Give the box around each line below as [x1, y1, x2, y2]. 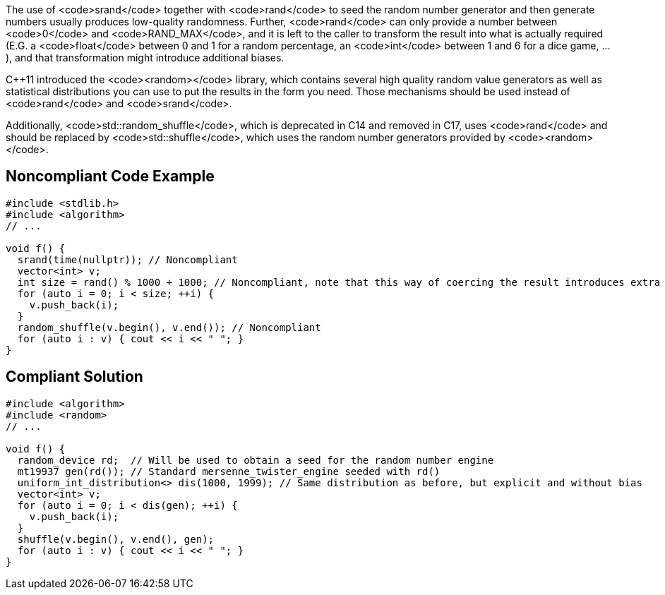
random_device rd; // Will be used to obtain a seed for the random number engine [17, 454, 494, 466]
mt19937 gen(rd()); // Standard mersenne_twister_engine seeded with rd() [17, 465, 441, 477]
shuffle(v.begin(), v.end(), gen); [17, 533, 215, 545]
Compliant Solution [6, 368, 143, 386]
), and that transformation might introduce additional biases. [6, 52, 284, 64]
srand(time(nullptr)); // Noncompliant [17, 253, 238, 265]
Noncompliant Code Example [6, 167, 215, 186]
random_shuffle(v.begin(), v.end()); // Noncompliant [17, 321, 321, 333]
